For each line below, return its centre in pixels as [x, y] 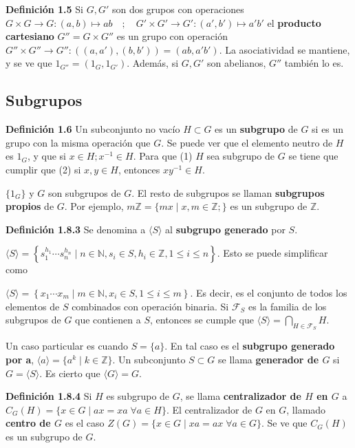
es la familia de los [288, 306]
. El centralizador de [209, 409]
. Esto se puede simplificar [272, 253]
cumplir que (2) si [43, 169]
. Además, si [153, 63]
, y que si [46, 156]
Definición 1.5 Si [44, 9]
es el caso [85, 423]
